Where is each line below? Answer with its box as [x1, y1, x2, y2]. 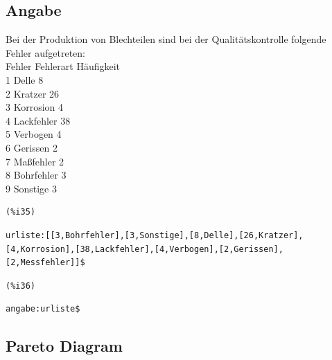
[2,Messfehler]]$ [6, 258, 85, 268]
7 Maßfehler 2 [6, 154, 64, 168]
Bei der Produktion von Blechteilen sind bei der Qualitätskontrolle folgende [6, 32, 326, 46]
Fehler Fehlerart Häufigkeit [6, 59, 121, 73]
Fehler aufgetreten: [6, 45, 86, 60]
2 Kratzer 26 [6, 86, 60, 100]
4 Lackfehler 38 [6, 113, 71, 127]
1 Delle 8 [6, 72, 44, 87]
